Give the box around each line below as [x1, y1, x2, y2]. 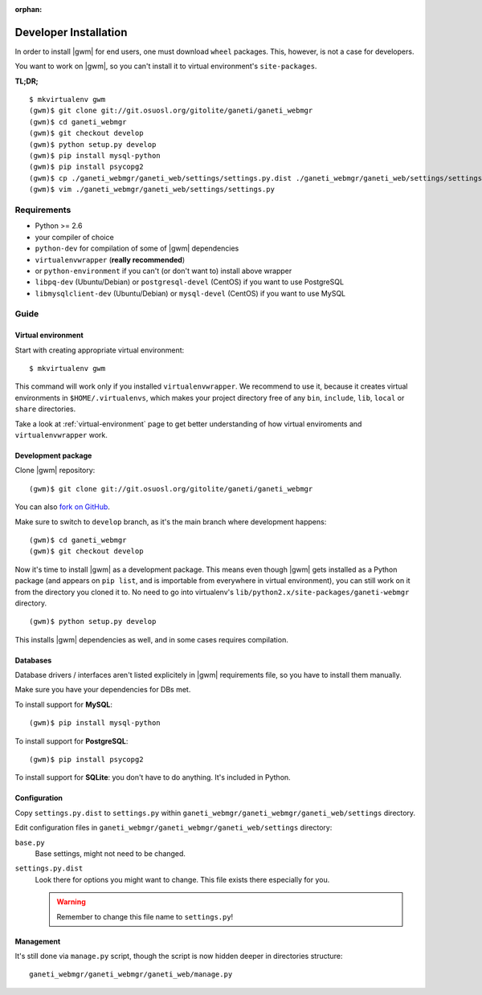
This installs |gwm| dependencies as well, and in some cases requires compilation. [14, 634, 288, 644]
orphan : [14, 5, 43, 14]
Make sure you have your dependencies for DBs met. [14, 685, 191, 695]
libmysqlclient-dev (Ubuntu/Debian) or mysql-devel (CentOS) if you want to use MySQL [35, 288, 346, 298]
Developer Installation [14, 25, 128, 39]
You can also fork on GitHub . [14, 502, 110, 512]
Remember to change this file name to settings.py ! [56, 911, 234, 921]
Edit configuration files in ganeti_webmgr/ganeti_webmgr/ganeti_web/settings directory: [14, 823, 333, 833]
